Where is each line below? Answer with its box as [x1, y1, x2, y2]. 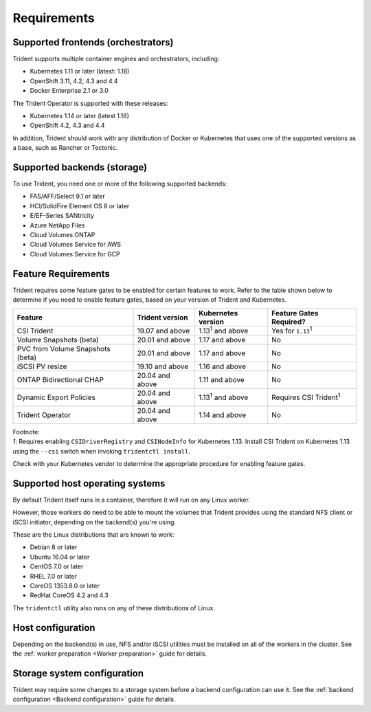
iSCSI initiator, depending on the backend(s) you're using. [12, 518, 177, 526]
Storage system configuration [12, 667, 144, 679]
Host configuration [12, 622, 95, 634]
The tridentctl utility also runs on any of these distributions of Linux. [12, 603, 216, 612]
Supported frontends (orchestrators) [12, 36, 174, 48]
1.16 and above [198, 361, 247, 371]
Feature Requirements [12, 268, 110, 280]
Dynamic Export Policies [16, 392, 96, 402]
